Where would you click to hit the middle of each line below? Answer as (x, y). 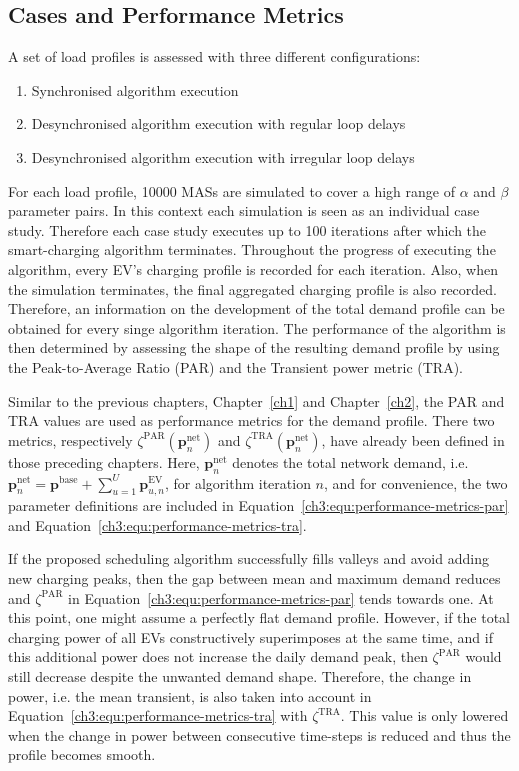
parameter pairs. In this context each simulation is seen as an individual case (244, 210)
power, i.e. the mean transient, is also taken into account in (190, 695)
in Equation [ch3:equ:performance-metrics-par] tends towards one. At (281, 597)
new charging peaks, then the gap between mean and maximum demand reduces (254, 578)
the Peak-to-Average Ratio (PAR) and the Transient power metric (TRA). (236, 366)
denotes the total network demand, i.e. (350, 461)
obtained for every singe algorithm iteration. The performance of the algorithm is (257, 327)
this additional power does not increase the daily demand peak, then (218, 656)
